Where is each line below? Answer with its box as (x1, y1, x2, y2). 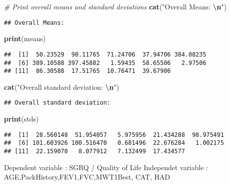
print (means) (4, 33, 46, 44)
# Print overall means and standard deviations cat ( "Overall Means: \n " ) (4, 1, 227, 11)
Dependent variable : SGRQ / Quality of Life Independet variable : (4, 162, 208, 172)
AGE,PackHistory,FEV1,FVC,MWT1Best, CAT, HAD (4, 172, 170, 182)
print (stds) (4, 114, 39, 124)
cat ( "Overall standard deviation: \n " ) (4, 81, 119, 92)
